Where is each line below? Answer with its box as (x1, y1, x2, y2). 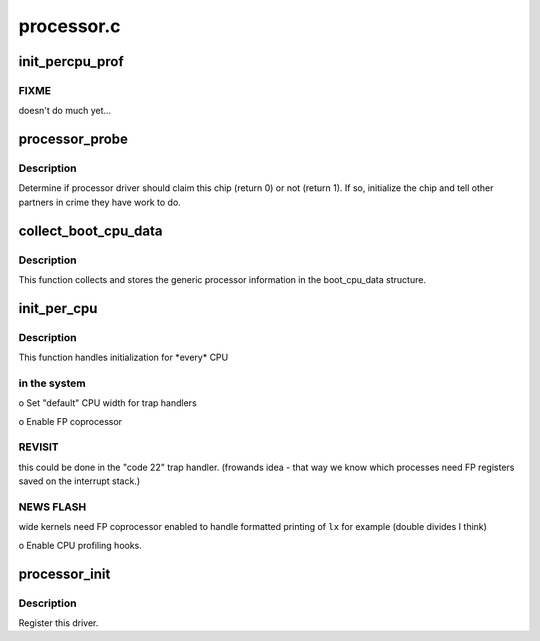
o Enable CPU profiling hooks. (18, 539, 142, 551)
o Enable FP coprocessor (18, 415, 123, 427)
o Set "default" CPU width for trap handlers (18, 397, 197, 409)
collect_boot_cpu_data (18, 222, 163, 239)
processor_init (18, 565, 111, 582)
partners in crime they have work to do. (18, 196, 182, 208)
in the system (18, 376, 87, 390)
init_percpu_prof (18, 53, 124, 70)
